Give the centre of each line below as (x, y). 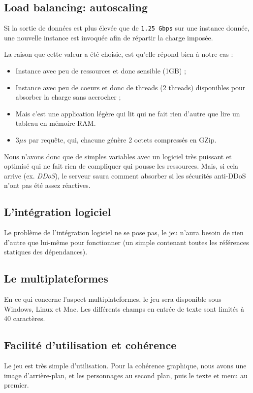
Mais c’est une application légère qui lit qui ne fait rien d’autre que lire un (128, 113)
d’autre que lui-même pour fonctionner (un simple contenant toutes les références (126, 242)
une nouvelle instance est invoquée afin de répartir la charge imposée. (109, 37)
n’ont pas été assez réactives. (47, 185)
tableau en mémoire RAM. (56, 123)
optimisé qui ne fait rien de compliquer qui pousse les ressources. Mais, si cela (121, 166)
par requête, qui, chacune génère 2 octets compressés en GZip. (123, 140)
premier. (16, 385)
